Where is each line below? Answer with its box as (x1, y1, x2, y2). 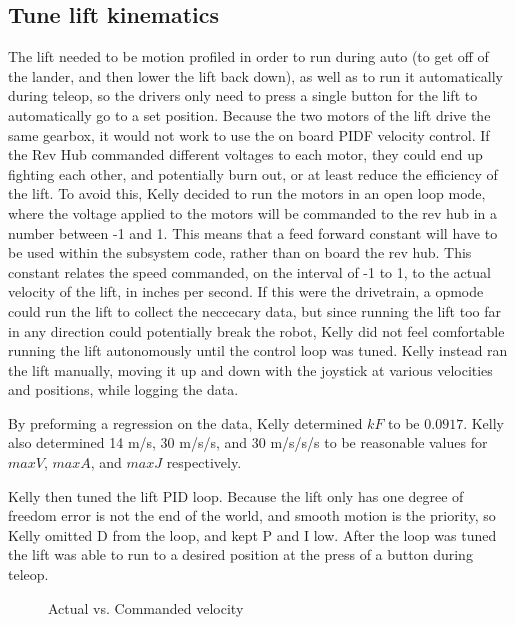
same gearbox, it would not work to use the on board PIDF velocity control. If (8, 124, 490, 145)
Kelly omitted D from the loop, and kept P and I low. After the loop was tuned (8, 524, 497, 545)
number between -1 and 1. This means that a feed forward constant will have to (8, 222, 498, 243)
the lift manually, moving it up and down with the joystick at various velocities (8, 359, 493, 380)
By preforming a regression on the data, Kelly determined (8, 412, 363, 433)
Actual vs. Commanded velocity (48, 597, 244, 618)
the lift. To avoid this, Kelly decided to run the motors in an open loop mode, (8, 183, 486, 204)
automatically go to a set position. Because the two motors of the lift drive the (8, 104, 491, 125)
